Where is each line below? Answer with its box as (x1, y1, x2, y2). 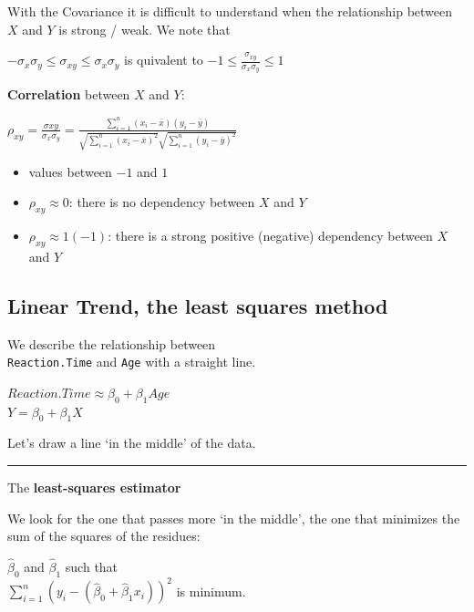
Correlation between (7, 85, 130, 104)
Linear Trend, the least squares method (7, 291, 388, 319)
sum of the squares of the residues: (7, 526, 201, 545)
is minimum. (176, 581, 246, 600)
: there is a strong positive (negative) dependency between (108, 225, 433, 244)
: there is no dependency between (68, 192, 255, 212)
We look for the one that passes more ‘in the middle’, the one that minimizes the (7, 508, 460, 527)
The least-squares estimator (7, 477, 181, 496)
